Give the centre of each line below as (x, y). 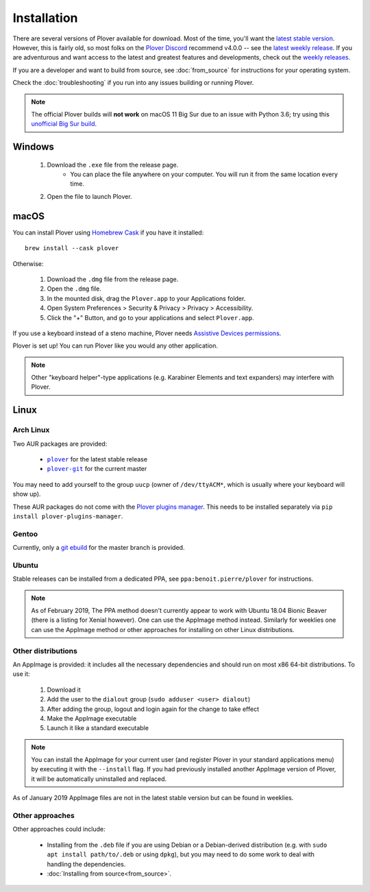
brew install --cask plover (72, 248)
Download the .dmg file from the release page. (113, 279)
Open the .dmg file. (74, 289)
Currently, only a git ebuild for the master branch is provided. (99, 548)
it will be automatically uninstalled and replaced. (99, 779)
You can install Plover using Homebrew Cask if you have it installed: (108, 232)
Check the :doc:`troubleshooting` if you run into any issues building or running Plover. (133, 83)
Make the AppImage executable (92, 718)
